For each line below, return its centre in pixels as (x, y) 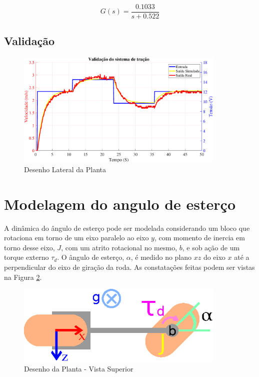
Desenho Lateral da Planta (65, 169)
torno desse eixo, (29, 247)
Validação (29, 41)
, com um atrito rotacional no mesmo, (119, 247)
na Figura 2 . (23, 277)
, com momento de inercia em (199, 238)
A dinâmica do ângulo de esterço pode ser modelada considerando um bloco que (127, 228)
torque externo (26, 257)
